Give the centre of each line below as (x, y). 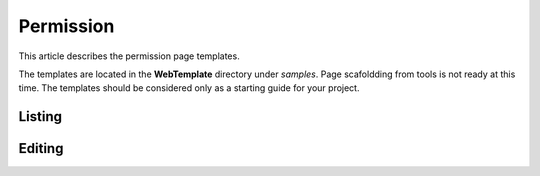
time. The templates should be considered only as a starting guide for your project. (189, 88)
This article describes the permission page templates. (129, 56)
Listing (40, 116)
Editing (41, 148)
